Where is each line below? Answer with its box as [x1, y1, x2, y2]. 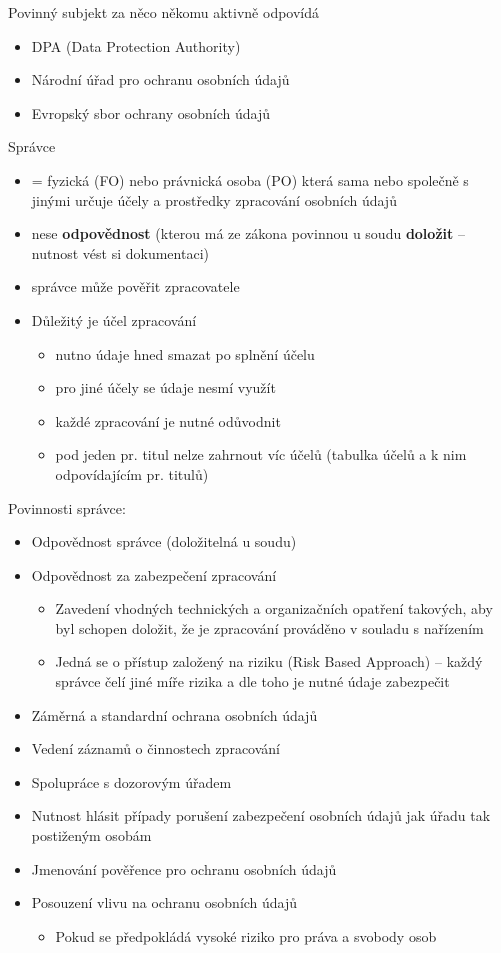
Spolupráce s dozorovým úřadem [31, 771, 232, 792]
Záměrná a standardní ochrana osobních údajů [31, 704, 318, 725]
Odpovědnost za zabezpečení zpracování [31, 564, 277, 585]
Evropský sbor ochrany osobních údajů [31, 102, 271, 123]
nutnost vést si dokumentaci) [31, 242, 209, 263]
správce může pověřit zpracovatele [31, 276, 240, 297]
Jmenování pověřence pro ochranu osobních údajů [31, 858, 337, 879]
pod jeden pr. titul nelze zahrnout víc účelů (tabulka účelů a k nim [55, 444, 467, 465]
